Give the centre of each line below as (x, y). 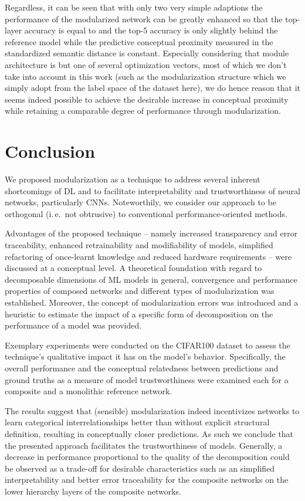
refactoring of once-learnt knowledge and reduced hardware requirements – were (148, 256)
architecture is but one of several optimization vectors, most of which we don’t (146, 64)
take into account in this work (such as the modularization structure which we (145, 76)
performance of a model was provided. (73, 325)
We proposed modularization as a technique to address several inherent (133, 179)
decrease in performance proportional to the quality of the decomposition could (147, 457)
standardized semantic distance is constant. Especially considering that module (147, 53)
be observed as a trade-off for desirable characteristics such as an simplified (140, 468)
